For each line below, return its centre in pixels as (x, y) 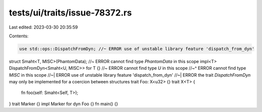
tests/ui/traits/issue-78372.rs (70, 13)
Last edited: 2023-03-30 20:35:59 (43, 27)
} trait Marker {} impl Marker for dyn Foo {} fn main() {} (64, 104)
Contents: (19, 36)
